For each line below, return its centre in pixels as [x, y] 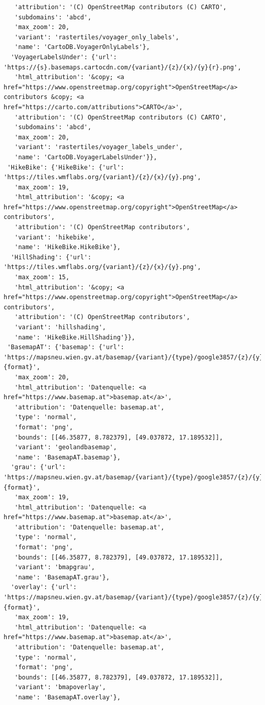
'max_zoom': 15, [42, 277]
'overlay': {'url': [44, 587]
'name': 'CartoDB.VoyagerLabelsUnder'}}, [86, 157]
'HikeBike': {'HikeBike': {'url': [66, 167]
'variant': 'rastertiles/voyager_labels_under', [99, 147]
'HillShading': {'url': [51, 257]
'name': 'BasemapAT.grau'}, [62, 577]
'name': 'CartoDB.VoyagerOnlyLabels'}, [82, 47]
